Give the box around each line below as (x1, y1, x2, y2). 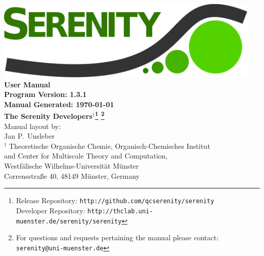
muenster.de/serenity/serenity (16, 217, 122, 225)
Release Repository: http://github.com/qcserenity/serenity (16, 195, 214, 206)
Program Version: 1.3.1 (4, 89, 87, 100)
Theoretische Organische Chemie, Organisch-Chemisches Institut (9, 140, 210, 151)
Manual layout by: (4, 120, 61, 131)
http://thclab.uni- (87, 207, 153, 215)
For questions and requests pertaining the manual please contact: (16, 232, 219, 243)
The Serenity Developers (4, 111, 92, 121)
